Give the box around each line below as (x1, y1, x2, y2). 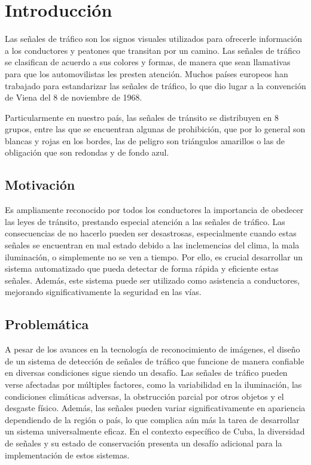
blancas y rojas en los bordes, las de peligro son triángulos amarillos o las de (5, 134, 285, 147)
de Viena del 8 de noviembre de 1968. (5, 91, 142, 104)
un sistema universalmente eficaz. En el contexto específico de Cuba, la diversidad (5, 425, 305, 437)
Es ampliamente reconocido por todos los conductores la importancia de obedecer (5, 203, 304, 216)
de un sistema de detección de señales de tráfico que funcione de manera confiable (5, 354, 304, 367)
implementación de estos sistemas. (5, 448, 130, 461)
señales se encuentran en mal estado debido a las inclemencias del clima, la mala (5, 239, 300, 251)
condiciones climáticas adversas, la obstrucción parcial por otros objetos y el (5, 390, 284, 402)
